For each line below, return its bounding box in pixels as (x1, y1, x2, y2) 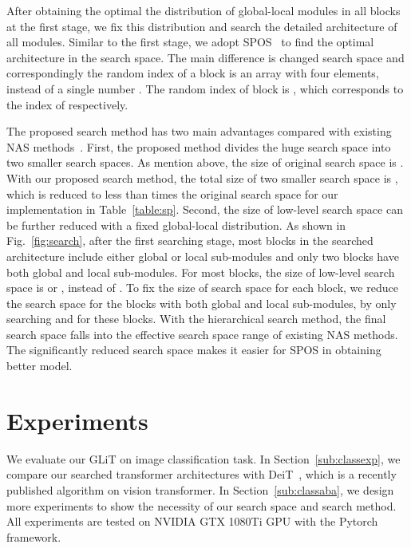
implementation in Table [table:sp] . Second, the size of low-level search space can (6, 201, 403, 218)
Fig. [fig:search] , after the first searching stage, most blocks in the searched (6, 232, 373, 249)
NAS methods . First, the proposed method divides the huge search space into (6, 138, 391, 155)
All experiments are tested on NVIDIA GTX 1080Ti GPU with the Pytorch (6, 513, 378, 530)
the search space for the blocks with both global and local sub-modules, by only (6, 294, 397, 311)
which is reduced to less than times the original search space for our (6, 185, 338, 202)
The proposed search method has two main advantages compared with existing (6, 123, 392, 140)
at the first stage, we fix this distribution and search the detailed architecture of (6, 18, 397, 34)
